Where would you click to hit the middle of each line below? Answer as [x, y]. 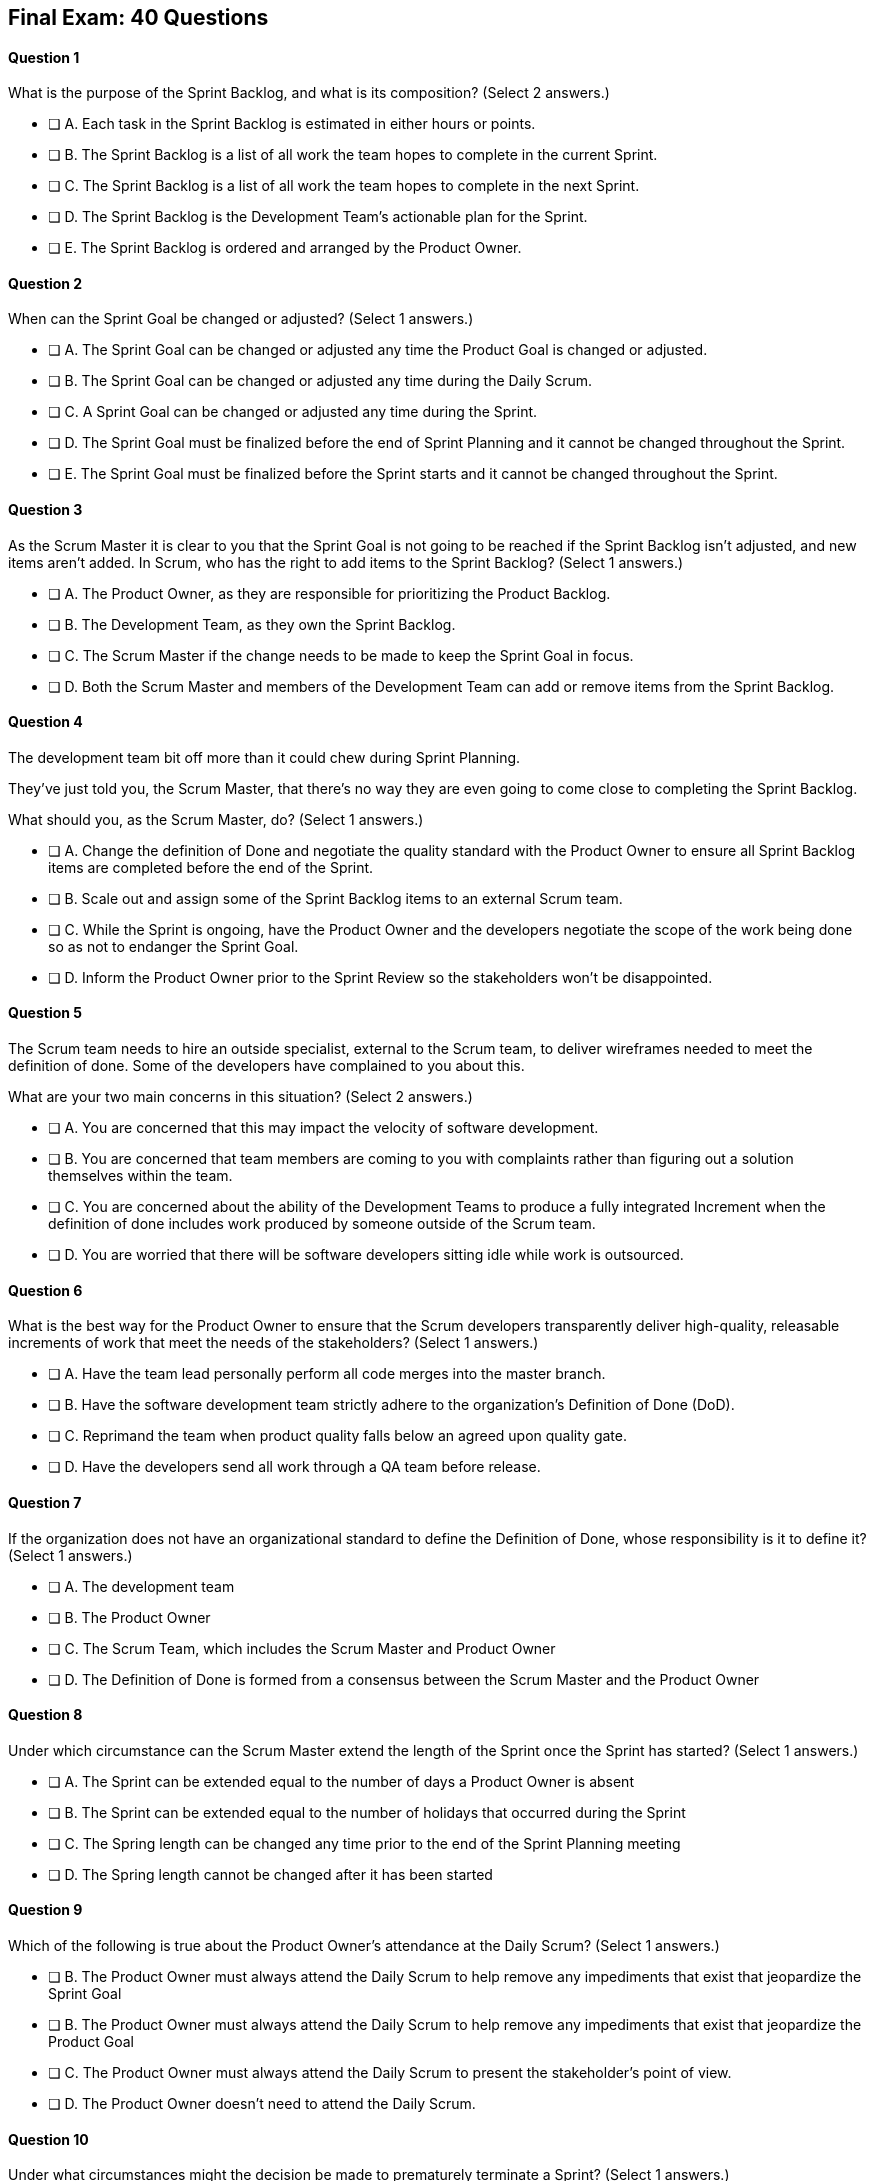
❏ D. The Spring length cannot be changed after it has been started [270, 1874]
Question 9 [45, 1910]
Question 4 [45, 722]
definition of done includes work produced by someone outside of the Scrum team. [322, 1224]
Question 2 [45, 283]
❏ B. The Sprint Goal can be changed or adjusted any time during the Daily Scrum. [320, 381]
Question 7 [45, 1502]
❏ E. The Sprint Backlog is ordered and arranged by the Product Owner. [285, 248]
